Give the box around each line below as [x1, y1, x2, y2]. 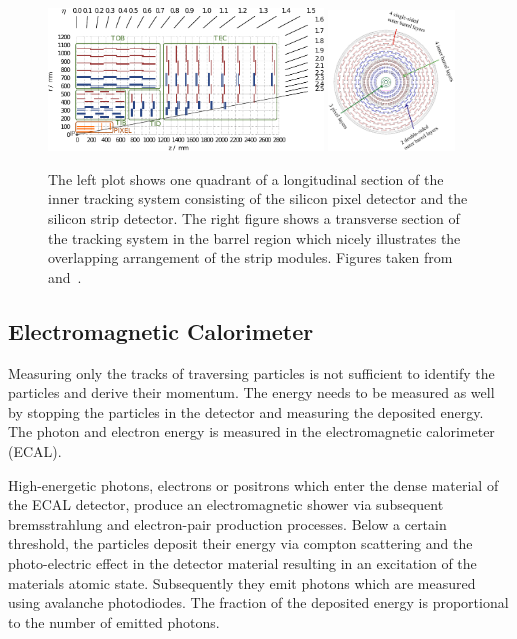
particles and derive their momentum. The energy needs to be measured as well [8, 382, 495, 403]
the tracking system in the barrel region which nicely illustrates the [48, 227, 461, 248]
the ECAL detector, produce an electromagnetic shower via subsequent [8, 494, 444, 515]
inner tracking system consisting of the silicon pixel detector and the [48, 188, 468, 209]
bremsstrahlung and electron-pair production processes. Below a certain [8, 513, 447, 534]
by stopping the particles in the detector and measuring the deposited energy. [8, 401, 484, 422]
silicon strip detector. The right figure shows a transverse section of [48, 207, 460, 228]
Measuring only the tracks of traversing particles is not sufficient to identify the [8, 362, 495, 383]
